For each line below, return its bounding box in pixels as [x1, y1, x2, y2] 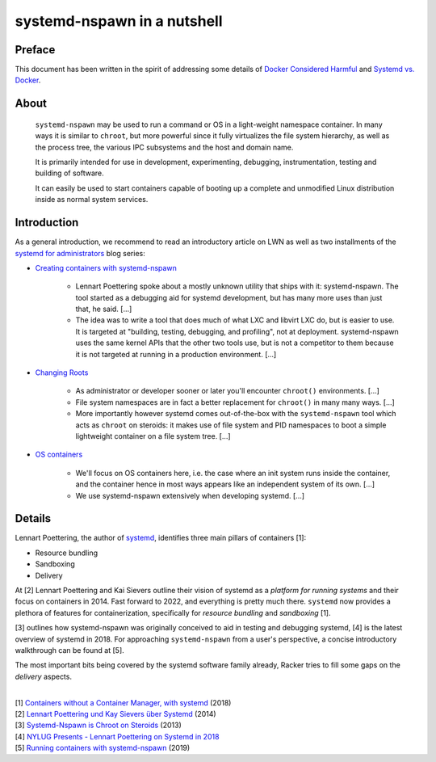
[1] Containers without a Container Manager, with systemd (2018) [15, 697, 232, 707]
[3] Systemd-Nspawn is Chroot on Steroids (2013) [15, 720, 182, 730]
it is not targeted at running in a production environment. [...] [75, 349, 277, 359]
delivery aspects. [15, 671, 73, 681]
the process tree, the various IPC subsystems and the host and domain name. [35, 142, 294, 152]
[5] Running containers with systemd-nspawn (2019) [15, 743, 191, 753]
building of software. [35, 168, 104, 178]
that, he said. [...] [75, 304, 132, 314]
